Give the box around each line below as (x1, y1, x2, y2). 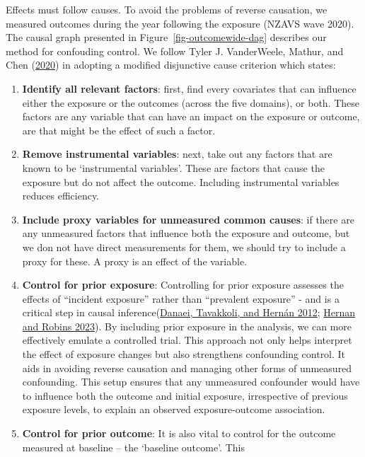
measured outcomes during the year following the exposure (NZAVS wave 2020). (6, 16, 354, 30)
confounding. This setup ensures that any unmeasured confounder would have (22, 374, 360, 389)
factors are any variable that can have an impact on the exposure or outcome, (22, 109, 360, 124)
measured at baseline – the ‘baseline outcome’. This (22, 439, 245, 454)
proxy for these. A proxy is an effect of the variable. (22, 253, 248, 268)
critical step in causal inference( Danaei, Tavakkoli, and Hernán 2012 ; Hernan (22, 305, 356, 320)
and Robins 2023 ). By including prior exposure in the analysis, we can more (22, 318, 352, 333)
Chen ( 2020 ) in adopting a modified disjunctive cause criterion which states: (6, 57, 336, 72)
